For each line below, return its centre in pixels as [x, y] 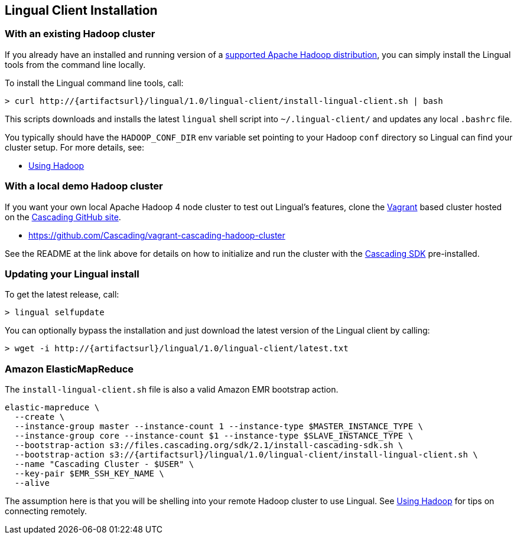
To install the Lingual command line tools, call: [94, 83]
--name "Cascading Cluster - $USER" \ [104, 464]
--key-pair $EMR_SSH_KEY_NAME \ [89, 474]
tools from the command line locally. [75, 64]
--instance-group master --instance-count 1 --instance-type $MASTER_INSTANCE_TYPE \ [219, 427]
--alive [32, 483]
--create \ [40, 417]
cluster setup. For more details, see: [75, 147]
